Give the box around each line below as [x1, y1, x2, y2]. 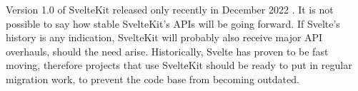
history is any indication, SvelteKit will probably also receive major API [6, 30, 323, 45]
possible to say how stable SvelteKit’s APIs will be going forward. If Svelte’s [6, 16, 340, 31]
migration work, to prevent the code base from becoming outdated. [6, 71, 299, 86]
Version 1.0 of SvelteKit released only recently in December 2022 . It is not [6, 2, 334, 16]
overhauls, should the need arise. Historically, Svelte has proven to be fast [6, 43, 329, 58]
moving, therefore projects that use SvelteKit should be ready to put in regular [6, 58, 352, 73]
